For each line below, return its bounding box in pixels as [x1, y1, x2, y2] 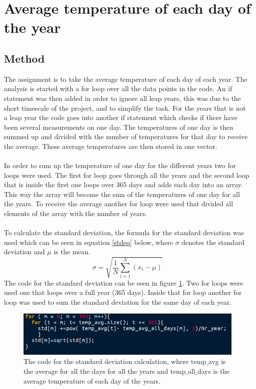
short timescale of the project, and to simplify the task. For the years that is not [4, 102, 246, 113]
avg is [208, 356, 226, 366]
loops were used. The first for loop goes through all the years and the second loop [4, 170, 249, 180]
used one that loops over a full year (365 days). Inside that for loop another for [4, 287, 242, 297]
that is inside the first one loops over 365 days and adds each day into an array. [4, 179, 243, 190]
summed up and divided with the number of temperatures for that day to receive [4, 131, 248, 142]
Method [4, 50, 45, 66]
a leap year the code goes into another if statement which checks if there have [4, 112, 237, 122]
